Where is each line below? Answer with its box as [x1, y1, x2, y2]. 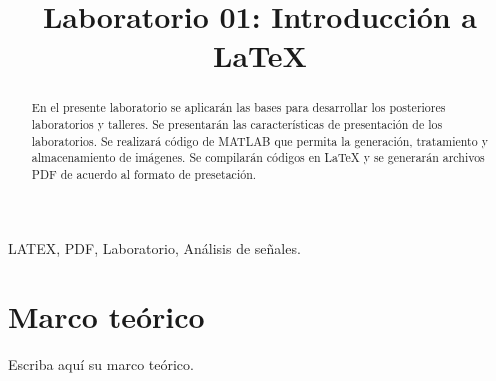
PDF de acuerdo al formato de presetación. [31, 165, 257, 182]
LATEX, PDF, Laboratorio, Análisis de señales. [8, 237, 301, 258]
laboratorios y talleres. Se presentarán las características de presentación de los [31, 116, 443, 133]
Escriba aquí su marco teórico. [8, 354, 194, 375]
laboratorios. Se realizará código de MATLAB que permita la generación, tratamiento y [31, 132, 488, 149]
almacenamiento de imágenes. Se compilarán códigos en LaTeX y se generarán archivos [31, 149, 485, 166]
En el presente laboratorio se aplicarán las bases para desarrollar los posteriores [31, 99, 446, 116]
